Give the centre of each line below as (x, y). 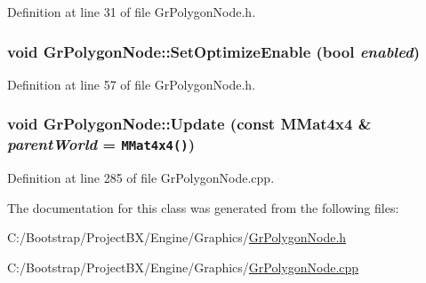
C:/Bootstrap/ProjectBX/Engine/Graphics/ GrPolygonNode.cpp (183, 267)
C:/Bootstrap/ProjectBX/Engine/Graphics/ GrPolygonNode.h (177, 237)
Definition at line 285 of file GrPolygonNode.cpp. (141, 178)
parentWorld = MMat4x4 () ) (101, 144)
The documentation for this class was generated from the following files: (203, 207)
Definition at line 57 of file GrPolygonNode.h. (132, 84)
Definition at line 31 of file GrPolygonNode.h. (132, 12)
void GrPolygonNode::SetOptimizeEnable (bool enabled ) (213, 51)
